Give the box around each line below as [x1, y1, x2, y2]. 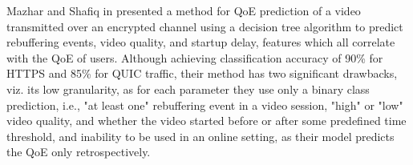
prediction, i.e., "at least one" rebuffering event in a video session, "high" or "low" [6, 96, 403, 113]
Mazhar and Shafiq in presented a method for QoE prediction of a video [6, 2, 361, 18]
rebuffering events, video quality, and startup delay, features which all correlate [6, 34, 395, 50]
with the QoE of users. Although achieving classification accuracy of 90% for [6, 49, 383, 66]
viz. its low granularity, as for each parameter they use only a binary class [6, 80, 370, 97]
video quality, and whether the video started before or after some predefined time [6, 112, 407, 129]
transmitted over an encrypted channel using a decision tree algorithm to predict [6, 18, 403, 34]
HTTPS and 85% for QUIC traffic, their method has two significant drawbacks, [6, 65, 398, 82]
